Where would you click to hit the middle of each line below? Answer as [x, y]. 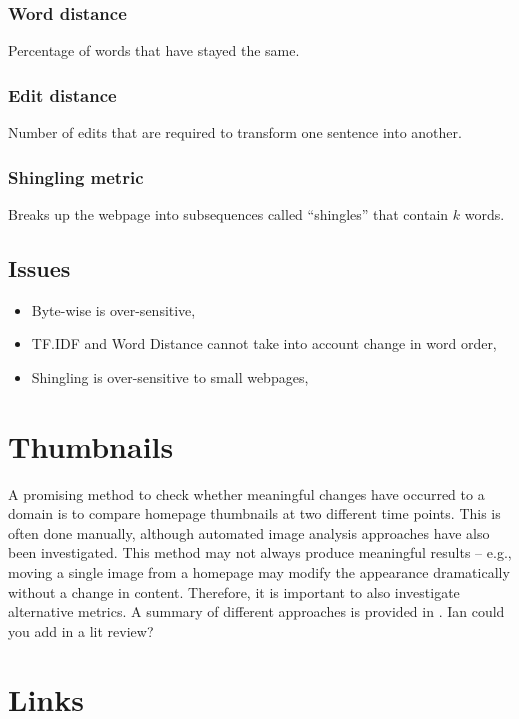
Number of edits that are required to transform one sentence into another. [235, 132]
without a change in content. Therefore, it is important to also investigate [234, 591]
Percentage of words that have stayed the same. [154, 50]
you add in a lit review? [81, 630]
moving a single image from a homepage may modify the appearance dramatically [259, 571]
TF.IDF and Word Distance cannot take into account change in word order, [264, 343]
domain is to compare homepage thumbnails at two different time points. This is [254, 513]
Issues [39, 267]
